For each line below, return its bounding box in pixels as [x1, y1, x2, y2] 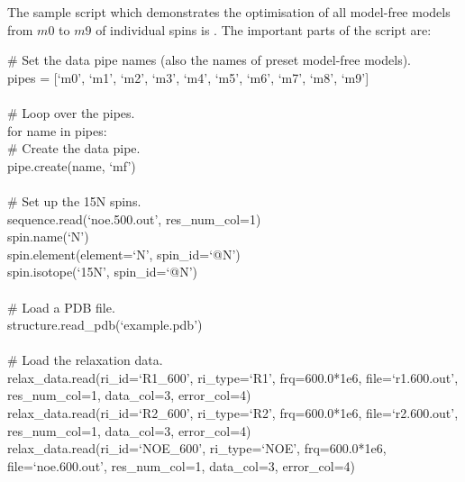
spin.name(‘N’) [7, 227, 89, 246]
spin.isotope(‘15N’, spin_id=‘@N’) [7, 262, 198, 281]
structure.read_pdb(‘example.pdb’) [7, 315, 203, 334]
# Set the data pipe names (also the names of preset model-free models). [7, 50, 412, 69]
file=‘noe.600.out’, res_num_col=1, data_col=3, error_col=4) [7, 456, 356, 475]
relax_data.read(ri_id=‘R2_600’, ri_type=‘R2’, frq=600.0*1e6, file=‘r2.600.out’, [7, 404, 459, 423]
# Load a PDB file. [7, 297, 115, 316]
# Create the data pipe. [7, 139, 141, 158]
